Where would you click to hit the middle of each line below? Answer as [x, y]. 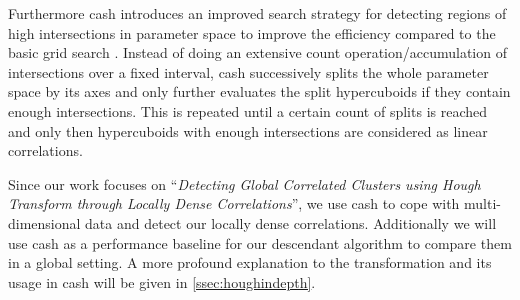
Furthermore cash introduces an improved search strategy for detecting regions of [257, 13]
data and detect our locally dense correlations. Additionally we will [291, 222]
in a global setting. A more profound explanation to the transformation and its [250, 262]
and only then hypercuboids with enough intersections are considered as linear [248, 130]
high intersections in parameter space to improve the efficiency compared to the [252, 32]
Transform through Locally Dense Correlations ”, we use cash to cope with [234, 203]
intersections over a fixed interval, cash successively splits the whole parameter [248, 71]
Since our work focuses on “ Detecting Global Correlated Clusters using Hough [244, 183]
